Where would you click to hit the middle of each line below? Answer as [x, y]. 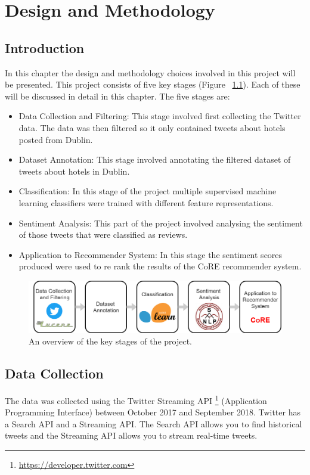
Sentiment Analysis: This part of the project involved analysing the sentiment [161, 223]
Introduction [45, 47]
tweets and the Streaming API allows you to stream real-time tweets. [131, 435]
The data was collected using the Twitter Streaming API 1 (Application [136, 399]
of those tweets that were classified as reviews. [103, 235]
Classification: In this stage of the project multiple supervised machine [148, 191]
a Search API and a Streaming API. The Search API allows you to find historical [154, 423]
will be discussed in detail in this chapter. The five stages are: [117, 96]
